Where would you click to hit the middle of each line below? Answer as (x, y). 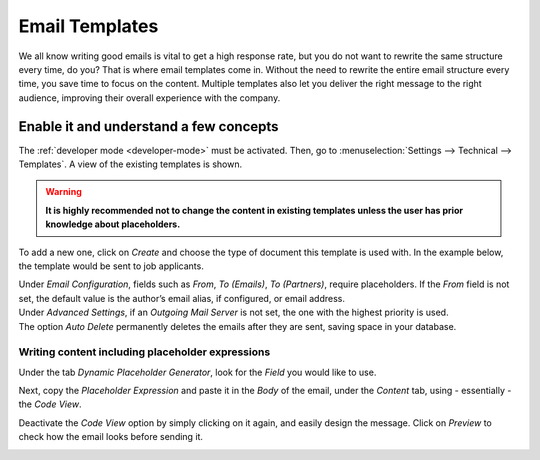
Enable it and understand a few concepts (148, 126)
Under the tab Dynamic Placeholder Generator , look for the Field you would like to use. (197, 372)
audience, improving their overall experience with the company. (149, 97)
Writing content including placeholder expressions (144, 352)
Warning (63, 192)
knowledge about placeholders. (113, 224)
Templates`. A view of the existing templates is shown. (130, 164)
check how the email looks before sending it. (111, 437)
